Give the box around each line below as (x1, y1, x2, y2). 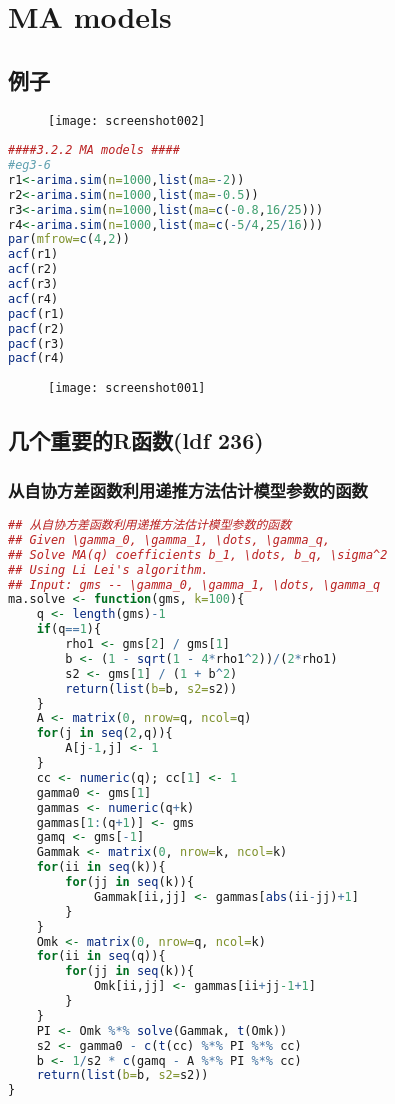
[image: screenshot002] (48, 113, 206, 128)
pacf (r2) (8, 321, 66, 336)
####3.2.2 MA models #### (8, 143, 180, 158)
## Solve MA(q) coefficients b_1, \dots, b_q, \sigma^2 (8, 547, 388, 562)
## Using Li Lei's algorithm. (8, 562, 209, 577)
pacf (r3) (8, 336, 66, 351)
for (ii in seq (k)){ (36, 860, 166, 875)
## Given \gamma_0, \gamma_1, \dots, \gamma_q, (8, 532, 331, 547)
